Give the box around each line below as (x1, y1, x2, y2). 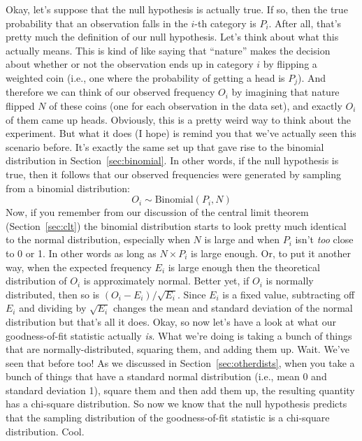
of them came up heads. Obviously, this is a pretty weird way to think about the (6, 112, 351, 126)
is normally (266, 273, 314, 288)
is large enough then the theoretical (168, 259, 320, 274)
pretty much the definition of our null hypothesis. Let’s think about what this (6, 29, 339, 44)
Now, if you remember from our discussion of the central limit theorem (6, 205, 309, 219)
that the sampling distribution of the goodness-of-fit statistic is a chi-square (6, 410, 330, 425)
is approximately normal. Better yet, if (83, 273, 249, 288)
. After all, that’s (268, 15, 342, 30)
